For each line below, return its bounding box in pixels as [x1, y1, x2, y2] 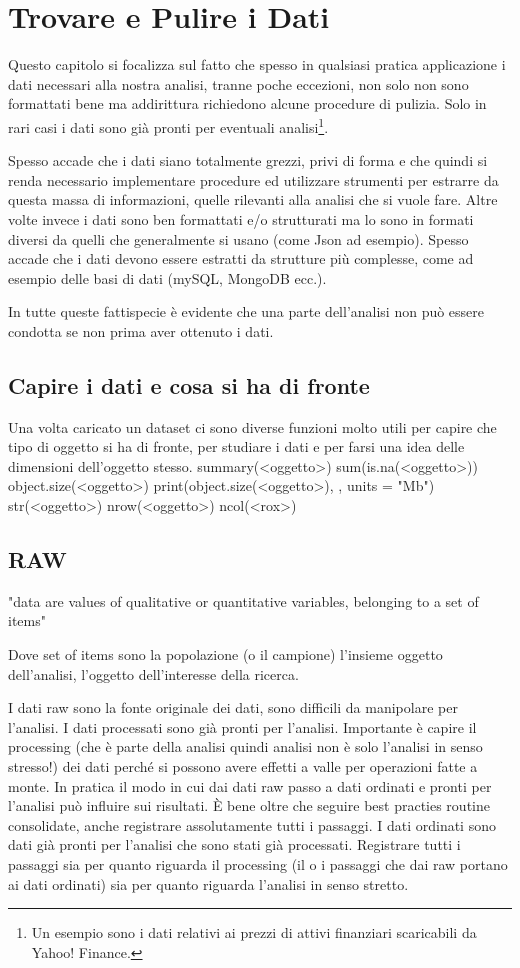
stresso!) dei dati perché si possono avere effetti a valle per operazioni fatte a [8, 756, 478, 777]
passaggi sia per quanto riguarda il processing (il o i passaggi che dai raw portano [8, 854, 508, 874]
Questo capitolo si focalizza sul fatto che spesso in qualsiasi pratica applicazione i [8, 54, 506, 75]
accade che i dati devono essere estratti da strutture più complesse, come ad [8, 248, 474, 269]
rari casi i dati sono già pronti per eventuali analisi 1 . [8, 113, 329, 137]
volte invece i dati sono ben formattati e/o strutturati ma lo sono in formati [8, 208, 474, 229]
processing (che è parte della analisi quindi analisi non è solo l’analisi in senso [8, 736, 483, 757]
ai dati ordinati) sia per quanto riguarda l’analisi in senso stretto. [8, 873, 409, 894]
